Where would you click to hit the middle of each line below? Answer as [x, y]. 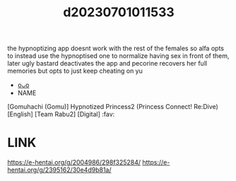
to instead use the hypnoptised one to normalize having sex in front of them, [118, 56]
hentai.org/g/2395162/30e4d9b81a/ [59, 170]
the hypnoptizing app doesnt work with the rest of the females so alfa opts [116, 48]
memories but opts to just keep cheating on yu [75, 71]
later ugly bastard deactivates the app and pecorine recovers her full [107, 64]
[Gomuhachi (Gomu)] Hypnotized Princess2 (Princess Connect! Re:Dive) [113, 107]
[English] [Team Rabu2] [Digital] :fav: [61, 115]
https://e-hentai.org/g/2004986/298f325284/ [74, 163]
